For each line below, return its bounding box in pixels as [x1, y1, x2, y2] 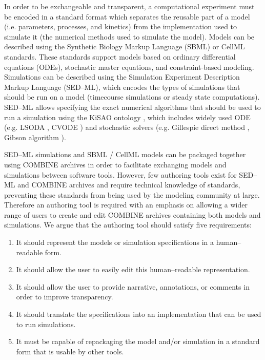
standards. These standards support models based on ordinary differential [4, 51, 236, 62]
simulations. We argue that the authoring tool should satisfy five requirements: [4, 219, 252, 230]
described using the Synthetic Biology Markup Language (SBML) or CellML [4, 41, 245, 52]
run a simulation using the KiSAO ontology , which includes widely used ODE [4, 111, 251, 122]
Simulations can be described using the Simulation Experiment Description [4, 71, 240, 82]
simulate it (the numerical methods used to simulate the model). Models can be [4, 31, 255, 42]
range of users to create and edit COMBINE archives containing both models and [4, 209, 261, 220]
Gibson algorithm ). [4, 131, 66, 142]
